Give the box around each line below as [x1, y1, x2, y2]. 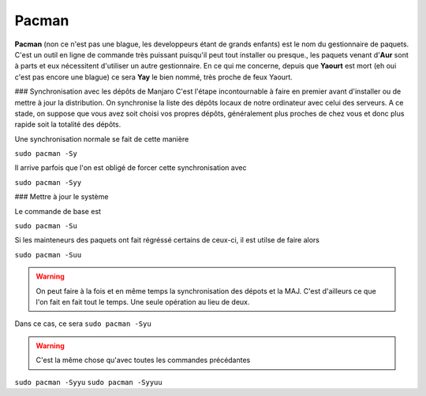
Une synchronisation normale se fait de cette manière [14, 134, 189, 143]
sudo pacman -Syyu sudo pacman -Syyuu [14, 378, 163, 387]
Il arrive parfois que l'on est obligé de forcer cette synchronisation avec [14, 163, 247, 172]
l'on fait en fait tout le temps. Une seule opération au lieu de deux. [35, 297, 250, 306]
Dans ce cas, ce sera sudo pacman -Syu [14, 319, 151, 328]
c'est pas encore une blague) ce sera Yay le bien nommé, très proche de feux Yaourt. [14, 72, 293, 82]
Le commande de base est [14, 206, 102, 216]
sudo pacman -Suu [14, 250, 82, 259]
